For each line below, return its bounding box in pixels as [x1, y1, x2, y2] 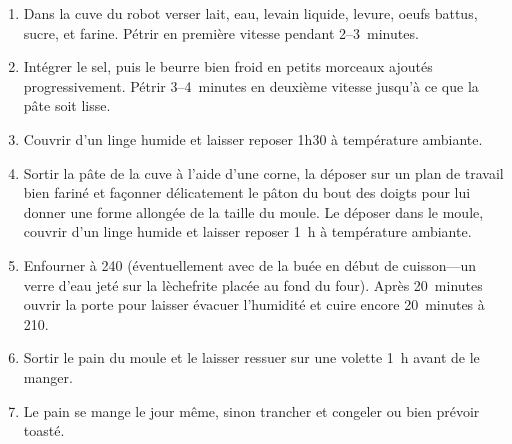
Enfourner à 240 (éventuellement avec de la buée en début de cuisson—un [23, 254, 477, 275]
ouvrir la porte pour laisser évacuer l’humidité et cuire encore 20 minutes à [23, 294, 485, 315]
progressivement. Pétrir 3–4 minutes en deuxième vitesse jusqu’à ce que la [23, 75, 479, 96]
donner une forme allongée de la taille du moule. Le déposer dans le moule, [23, 201, 484, 222]
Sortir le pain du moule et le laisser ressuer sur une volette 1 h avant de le [23, 347, 480, 368]
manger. [23, 366, 73, 387]
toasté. [23, 420, 65, 441]
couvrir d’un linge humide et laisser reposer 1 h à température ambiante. [23, 221, 472, 242]
